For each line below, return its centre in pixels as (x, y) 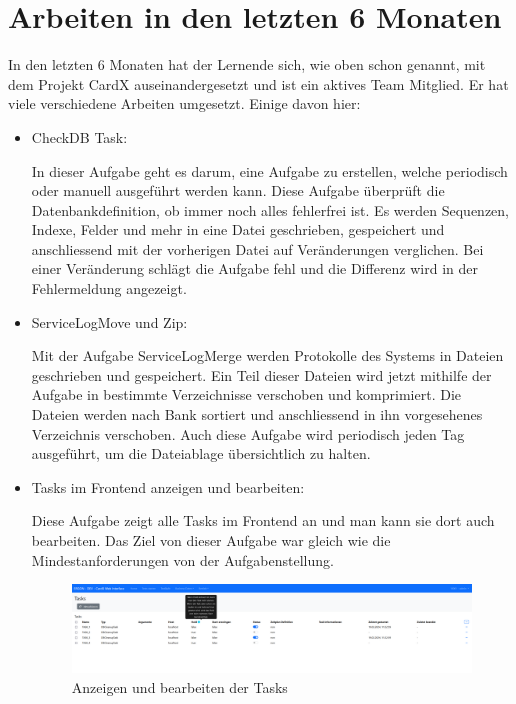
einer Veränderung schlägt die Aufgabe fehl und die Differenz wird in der (255, 268)
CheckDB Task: (79, 136)
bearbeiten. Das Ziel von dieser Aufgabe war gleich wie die (211, 540)
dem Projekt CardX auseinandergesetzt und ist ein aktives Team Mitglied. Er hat (258, 83)
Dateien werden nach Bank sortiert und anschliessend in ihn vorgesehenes (257, 414)
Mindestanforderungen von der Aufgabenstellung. (182, 559)
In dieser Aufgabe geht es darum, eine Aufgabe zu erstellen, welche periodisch (269, 170)
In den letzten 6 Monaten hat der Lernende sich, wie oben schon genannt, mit (247, 64)
